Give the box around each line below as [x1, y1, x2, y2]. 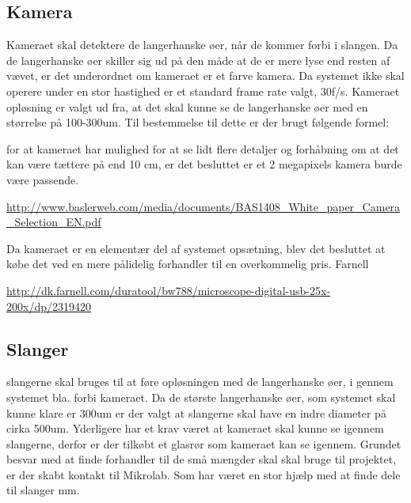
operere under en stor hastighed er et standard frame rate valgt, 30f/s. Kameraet [6, 82, 400, 99]
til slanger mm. [6, 482, 80, 498]
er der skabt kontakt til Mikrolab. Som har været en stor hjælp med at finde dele [6, 466, 401, 482]
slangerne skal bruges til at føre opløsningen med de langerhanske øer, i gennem [6, 373, 394, 390]
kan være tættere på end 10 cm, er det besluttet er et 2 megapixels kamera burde [6, 156, 402, 172]
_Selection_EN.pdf [6, 214, 101, 230]
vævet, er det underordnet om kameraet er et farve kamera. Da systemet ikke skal [6, 67, 405, 84]
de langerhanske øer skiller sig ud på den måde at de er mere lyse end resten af [6, 51, 390, 68]
